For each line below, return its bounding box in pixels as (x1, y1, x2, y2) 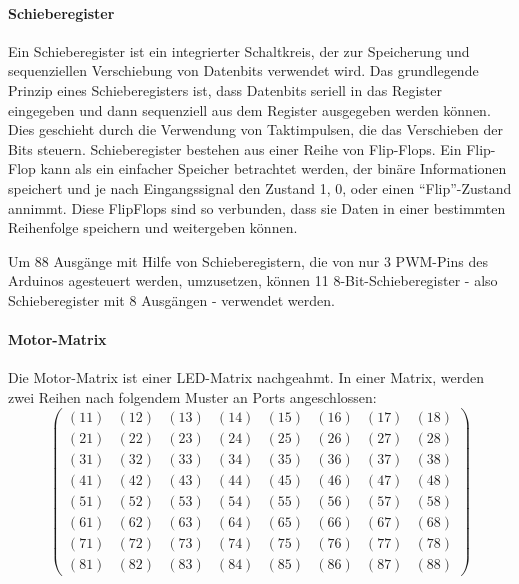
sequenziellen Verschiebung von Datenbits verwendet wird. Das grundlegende (8, 60, 479, 81)
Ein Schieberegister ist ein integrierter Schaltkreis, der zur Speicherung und (8, 40, 470, 61)
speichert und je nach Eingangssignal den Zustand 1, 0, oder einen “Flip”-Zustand (8, 177, 512, 198)
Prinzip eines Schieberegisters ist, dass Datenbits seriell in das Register (8, 79, 442, 100)
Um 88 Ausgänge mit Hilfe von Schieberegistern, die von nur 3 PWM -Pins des (8, 250, 488, 271)
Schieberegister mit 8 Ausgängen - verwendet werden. (8, 289, 335, 310)
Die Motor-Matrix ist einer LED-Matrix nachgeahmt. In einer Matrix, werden (8, 367, 484, 388)
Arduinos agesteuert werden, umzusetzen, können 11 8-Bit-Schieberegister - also (8, 270, 498, 291)
